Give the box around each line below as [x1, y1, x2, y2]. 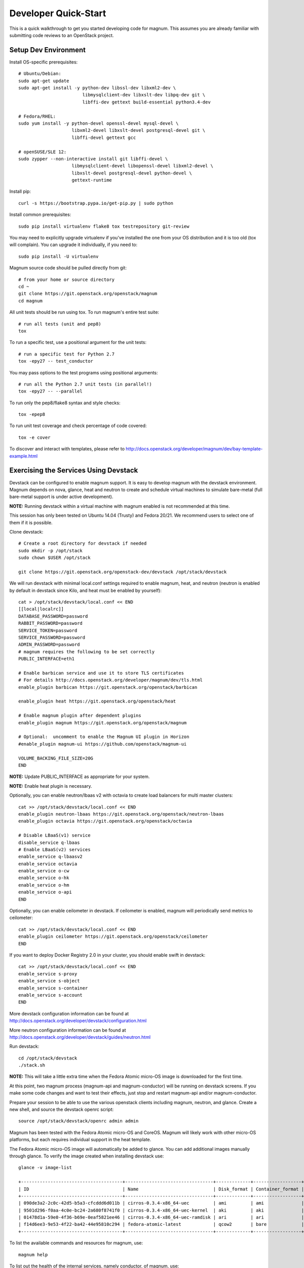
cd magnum [18, 298, 43, 304]
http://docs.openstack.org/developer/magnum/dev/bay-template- [126, 446, 263, 452]
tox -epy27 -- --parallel [18, 389, 83, 394]
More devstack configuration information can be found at [9, 1010, 129, 1016]
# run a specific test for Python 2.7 [18, 351, 115, 357]
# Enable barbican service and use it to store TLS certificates [18, 670, 184, 676]
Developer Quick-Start [9, 8, 106, 19]
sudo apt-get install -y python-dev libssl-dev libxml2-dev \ [18, 85, 176, 91]
